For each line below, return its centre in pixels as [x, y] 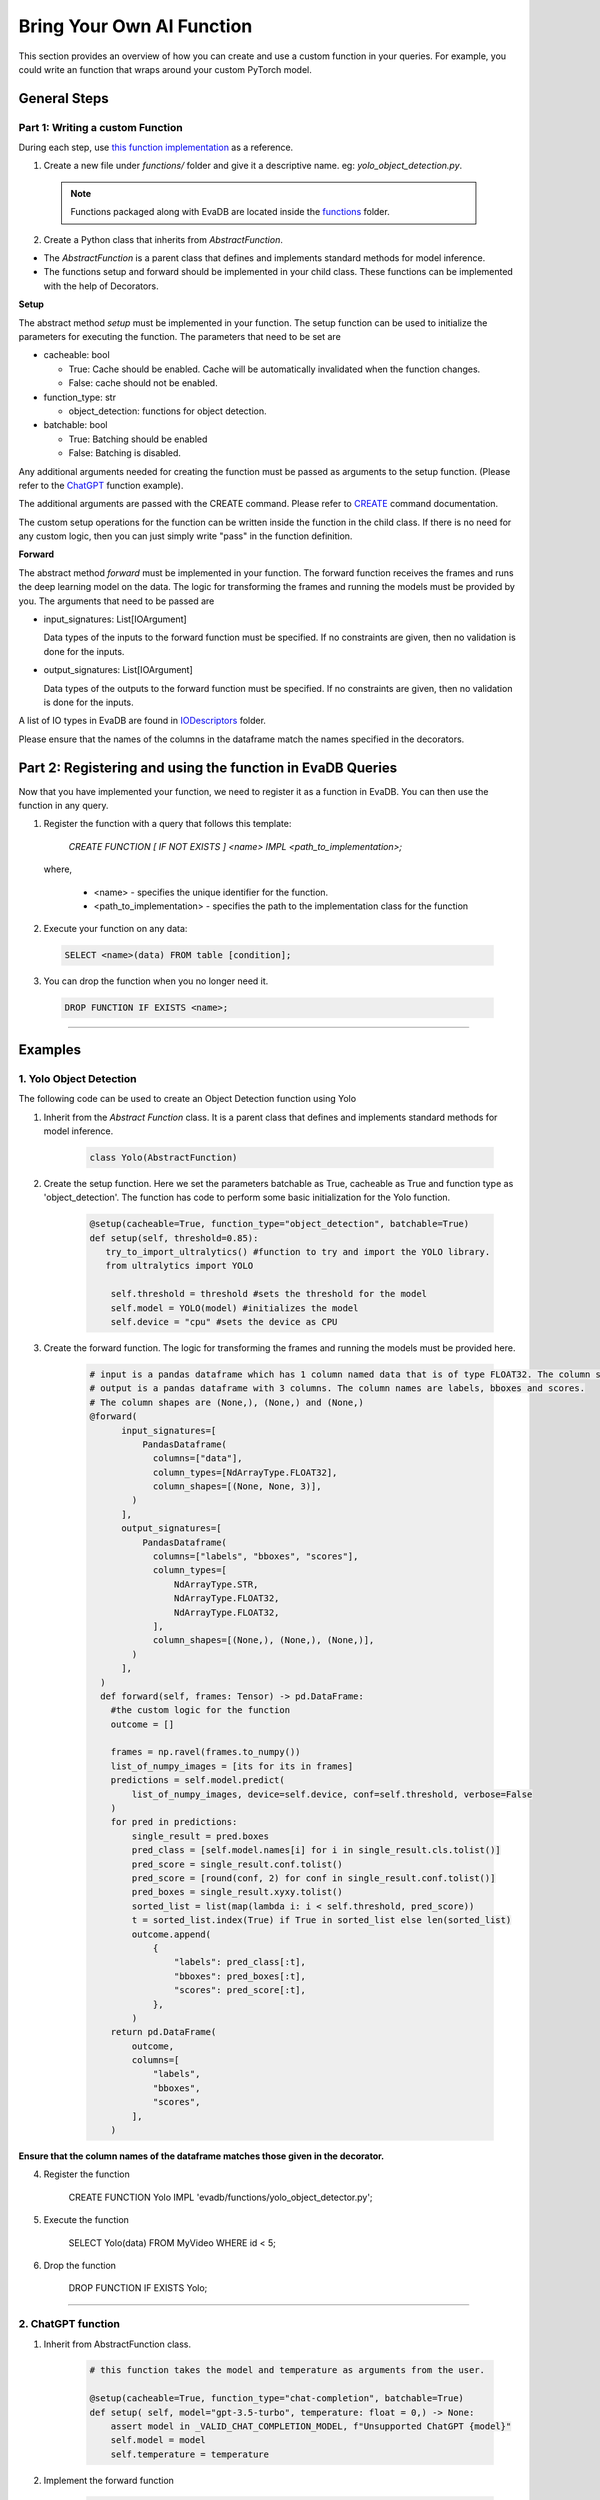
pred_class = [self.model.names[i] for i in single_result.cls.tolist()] [316, 1850]
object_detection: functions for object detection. [167, 411]
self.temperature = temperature [190, 2454]
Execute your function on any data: [115, 929]
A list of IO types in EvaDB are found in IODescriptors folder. [142, 721]
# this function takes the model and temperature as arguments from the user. [287, 2370]
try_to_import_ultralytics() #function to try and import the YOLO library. [298, 1252]
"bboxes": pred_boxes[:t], [240, 1976]
